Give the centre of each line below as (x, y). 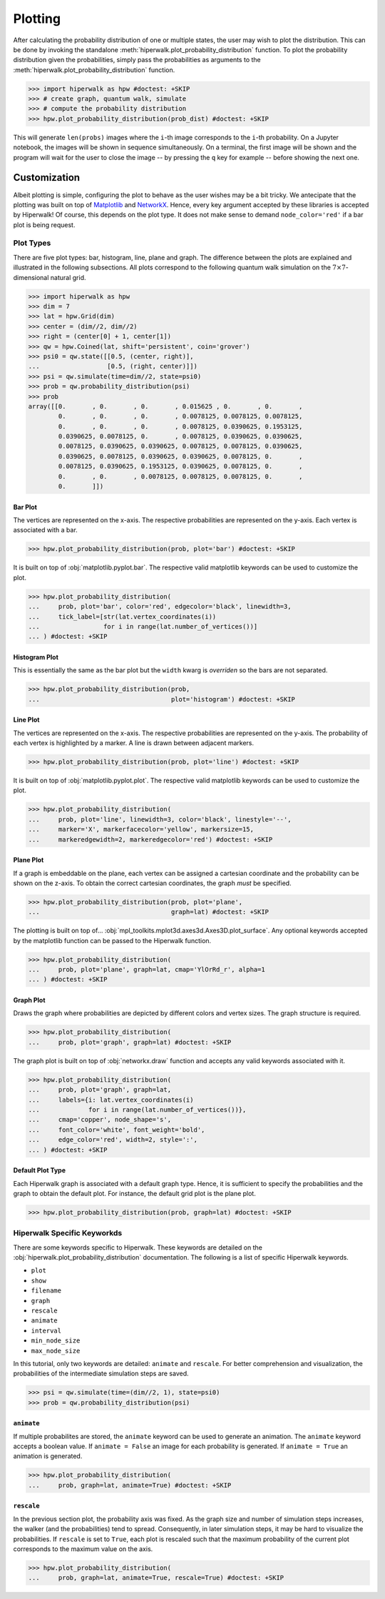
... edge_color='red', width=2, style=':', (113, 1140)
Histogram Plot (36, 657)
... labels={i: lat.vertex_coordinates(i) (111, 1100)
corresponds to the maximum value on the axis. (83, 1549)
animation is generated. (48, 1456)
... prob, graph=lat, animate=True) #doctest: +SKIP (130, 1485)
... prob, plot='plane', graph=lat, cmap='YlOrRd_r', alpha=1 (147, 970)
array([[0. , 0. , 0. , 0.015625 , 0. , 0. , (165, 406)
